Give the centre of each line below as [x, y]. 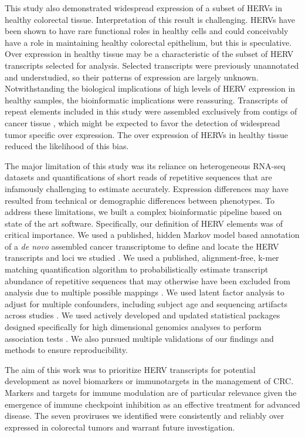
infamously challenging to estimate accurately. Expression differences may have [147, 188]
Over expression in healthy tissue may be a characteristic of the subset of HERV [149, 54]
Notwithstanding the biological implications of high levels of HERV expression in [150, 88]
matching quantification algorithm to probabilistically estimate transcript [137, 269]
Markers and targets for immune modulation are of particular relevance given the [151, 392]
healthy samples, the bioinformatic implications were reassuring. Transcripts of [146, 100]
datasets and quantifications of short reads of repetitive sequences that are [138, 177]
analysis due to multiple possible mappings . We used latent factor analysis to [145, 292]
